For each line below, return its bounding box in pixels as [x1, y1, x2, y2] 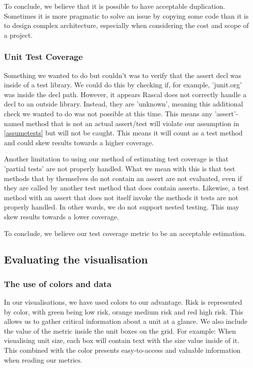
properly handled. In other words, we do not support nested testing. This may [4, 202, 239, 212]
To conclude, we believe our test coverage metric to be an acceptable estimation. [4, 228, 246, 238]
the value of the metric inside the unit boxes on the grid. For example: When [4, 325, 236, 336]
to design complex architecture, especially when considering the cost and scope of [4, 20, 249, 30]
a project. [4, 29, 33, 40]
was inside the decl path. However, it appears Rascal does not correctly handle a [4, 89, 247, 99]
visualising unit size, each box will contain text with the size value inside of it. [4, 335, 240, 345]
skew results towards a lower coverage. [4, 211, 119, 221]
